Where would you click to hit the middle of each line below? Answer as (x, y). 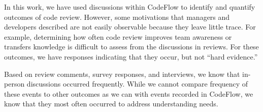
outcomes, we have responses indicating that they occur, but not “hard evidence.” (131, 56)
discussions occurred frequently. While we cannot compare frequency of (137, 84)
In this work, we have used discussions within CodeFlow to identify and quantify (130, 7)
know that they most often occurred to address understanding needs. (111, 104)
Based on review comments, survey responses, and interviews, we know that (122, 74)
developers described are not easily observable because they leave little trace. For (130, 27)
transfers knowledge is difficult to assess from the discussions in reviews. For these (131, 47)
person (14, 84)
